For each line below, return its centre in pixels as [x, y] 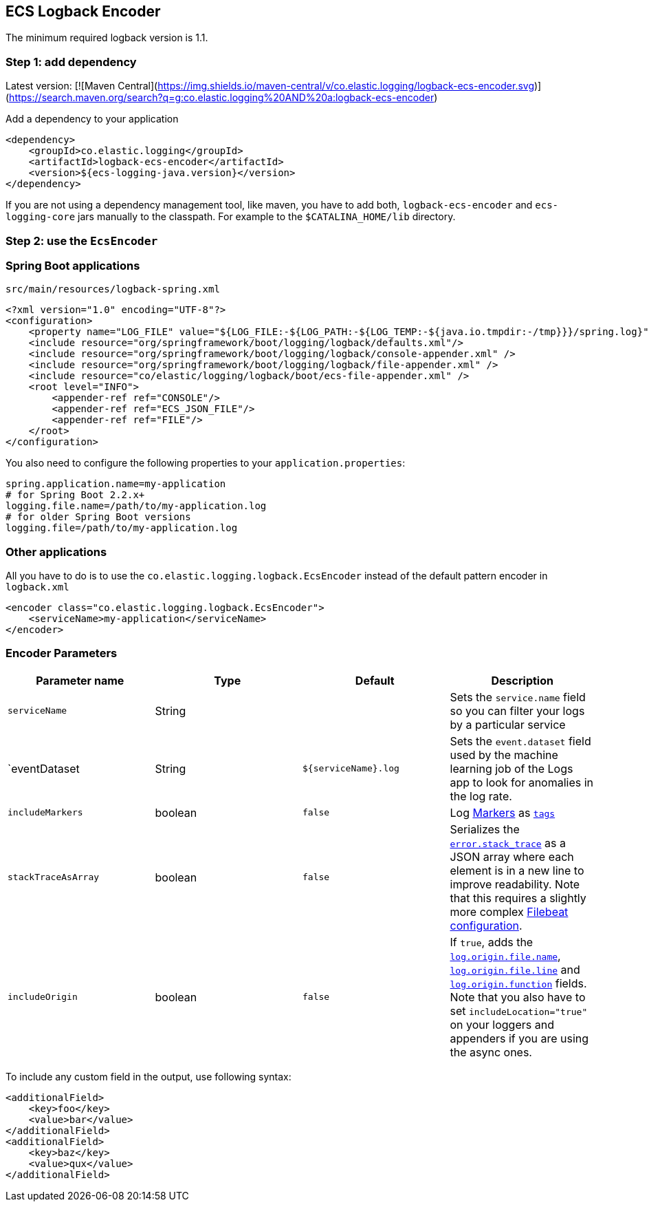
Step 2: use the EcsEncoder [82, 241]
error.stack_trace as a [508, 843]
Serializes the [485, 829]
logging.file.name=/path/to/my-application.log [136, 506]
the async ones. [491, 1052]
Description [522, 680]
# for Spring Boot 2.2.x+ [75, 495]
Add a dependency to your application [92, 119]
